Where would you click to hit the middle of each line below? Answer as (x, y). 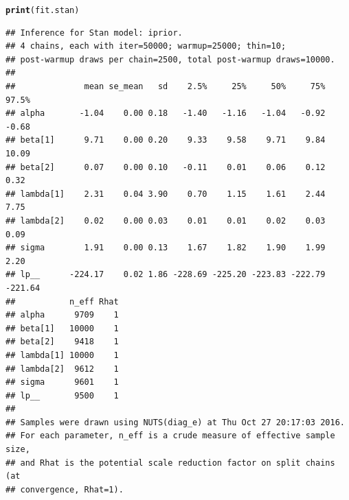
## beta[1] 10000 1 (62, 328)
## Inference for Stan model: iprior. (94, 33)
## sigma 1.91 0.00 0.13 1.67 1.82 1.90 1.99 (166, 248)
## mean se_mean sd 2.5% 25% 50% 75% (166, 87)
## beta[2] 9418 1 (62, 342)
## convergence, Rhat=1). (65, 489)
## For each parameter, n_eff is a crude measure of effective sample (170, 436)
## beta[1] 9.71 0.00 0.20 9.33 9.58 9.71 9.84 (166, 140)
